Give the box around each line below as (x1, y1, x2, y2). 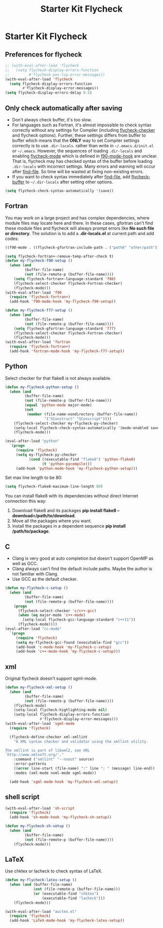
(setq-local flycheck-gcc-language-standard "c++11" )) (22, 617, 136, 622)
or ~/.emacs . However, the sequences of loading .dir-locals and (12, 148, 142, 154)
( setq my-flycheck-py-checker (16, 452, 77, 457)
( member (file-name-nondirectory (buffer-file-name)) (26, 412, 138, 416)
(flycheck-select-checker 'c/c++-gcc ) (17, 608, 97, 613)
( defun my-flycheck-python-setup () (5, 384, 79, 390)
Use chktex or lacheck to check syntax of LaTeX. (5, 868, 103, 874)
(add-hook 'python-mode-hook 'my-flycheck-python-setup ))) (16, 466, 138, 471)
